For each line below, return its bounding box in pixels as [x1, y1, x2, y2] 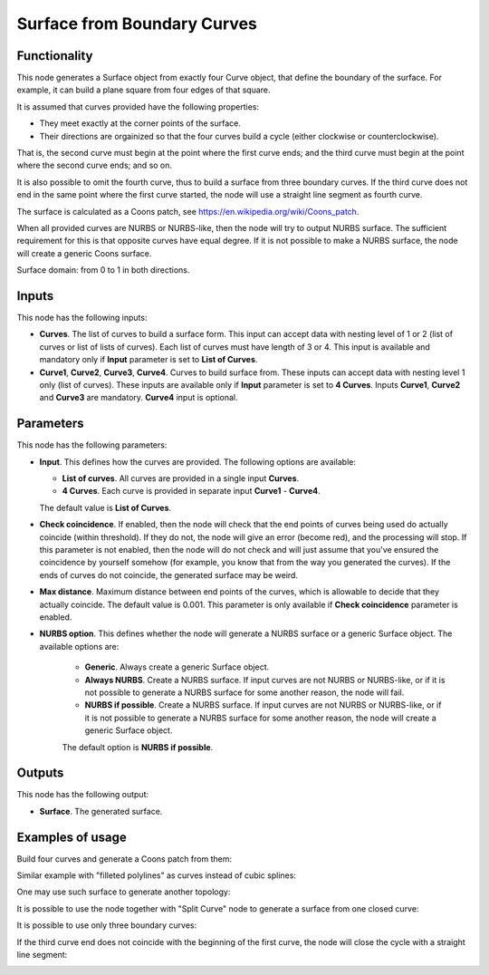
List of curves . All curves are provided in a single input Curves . [62, 473, 300, 484]
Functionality [16, 48, 93, 63]
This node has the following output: [16, 789, 149, 800]
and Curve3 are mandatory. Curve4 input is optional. [39, 392, 239, 403]
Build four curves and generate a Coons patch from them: [16, 853, 233, 864]
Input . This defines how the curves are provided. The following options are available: [39, 456, 357, 467]
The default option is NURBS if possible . [62, 741, 214, 752]
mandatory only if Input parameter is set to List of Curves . [39, 354, 258, 365]
